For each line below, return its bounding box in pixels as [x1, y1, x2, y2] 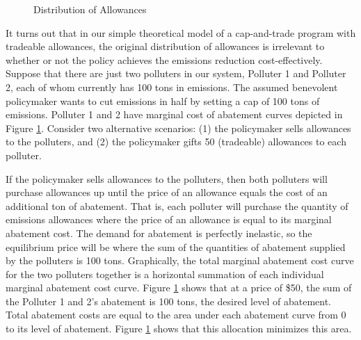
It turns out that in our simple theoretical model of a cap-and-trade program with [6, 25, 356, 40]
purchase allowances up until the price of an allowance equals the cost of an [6, 185, 328, 200]
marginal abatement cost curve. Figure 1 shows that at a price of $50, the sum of [6, 280, 352, 295]
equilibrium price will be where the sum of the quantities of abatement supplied [6, 239, 346, 254]
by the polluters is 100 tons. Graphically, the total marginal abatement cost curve [6, 253, 354, 268]
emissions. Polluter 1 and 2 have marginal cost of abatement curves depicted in [6, 107, 343, 122]
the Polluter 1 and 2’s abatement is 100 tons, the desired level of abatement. [6, 293, 331, 308]
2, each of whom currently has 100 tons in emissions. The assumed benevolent [6, 79, 338, 94]
